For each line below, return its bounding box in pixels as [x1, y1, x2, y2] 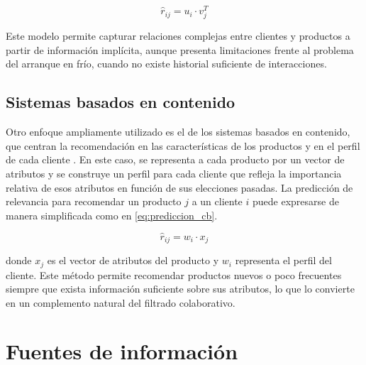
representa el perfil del [235, 253, 332, 268]
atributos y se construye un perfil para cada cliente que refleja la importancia [6, 166, 342, 180]
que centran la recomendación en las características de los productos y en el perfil [6, 138, 360, 153]
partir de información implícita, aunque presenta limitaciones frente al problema [6, 42, 354, 57]
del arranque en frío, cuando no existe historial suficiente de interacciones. [6, 56, 327, 71]
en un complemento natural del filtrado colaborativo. [6, 295, 235, 310]
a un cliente [192, 194, 243, 209]
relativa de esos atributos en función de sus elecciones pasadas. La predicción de [6, 180, 353, 195]
